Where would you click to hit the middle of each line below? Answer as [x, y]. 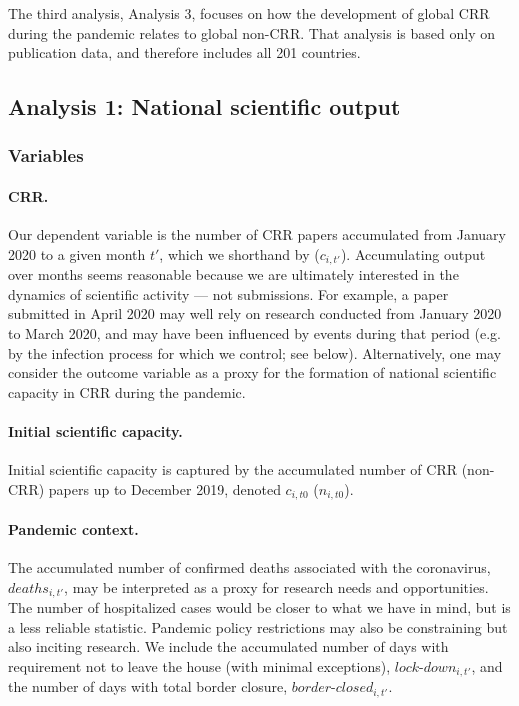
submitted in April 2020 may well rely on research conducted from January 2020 [255, 313]
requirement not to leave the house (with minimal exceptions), [199, 665]
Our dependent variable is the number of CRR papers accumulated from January [257, 234]
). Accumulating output [413, 253]
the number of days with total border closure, [148, 686]
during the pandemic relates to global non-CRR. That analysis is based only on [251, 32]
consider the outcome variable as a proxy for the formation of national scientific [252, 372]
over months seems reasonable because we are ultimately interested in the [233, 274]
